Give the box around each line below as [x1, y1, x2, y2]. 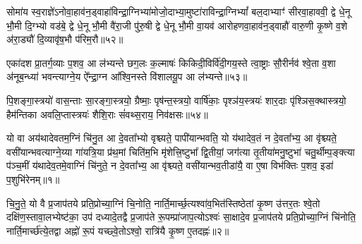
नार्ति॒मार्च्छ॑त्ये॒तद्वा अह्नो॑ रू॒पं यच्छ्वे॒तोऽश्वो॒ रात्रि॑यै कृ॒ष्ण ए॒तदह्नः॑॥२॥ [6, 223, 229, 238]
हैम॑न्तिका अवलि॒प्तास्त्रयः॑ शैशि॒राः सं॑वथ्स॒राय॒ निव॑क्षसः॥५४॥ [6, 106, 208, 121]
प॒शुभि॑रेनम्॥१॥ [6, 171, 60, 186]
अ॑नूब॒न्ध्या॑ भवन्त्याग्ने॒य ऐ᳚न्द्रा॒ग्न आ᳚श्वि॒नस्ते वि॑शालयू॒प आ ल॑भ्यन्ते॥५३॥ [6, 69, 248, 84]
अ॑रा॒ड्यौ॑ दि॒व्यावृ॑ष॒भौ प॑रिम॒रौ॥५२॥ [6, 32, 123, 47]
